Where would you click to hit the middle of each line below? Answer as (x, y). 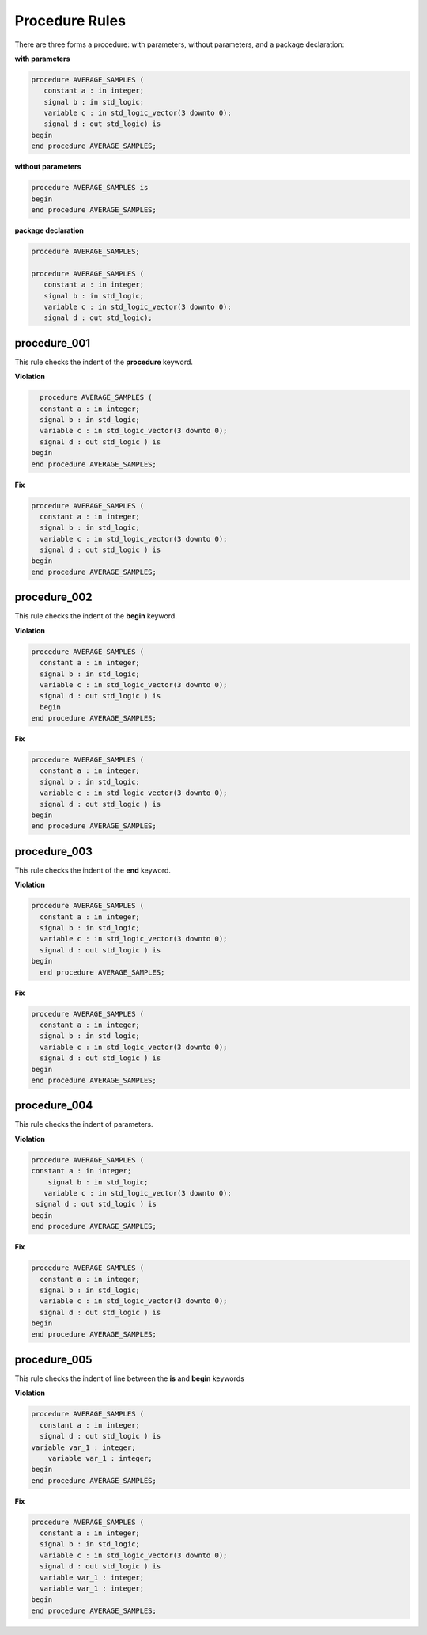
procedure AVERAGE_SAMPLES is (90, 188)
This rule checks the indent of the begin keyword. (96, 616)
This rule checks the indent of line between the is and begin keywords (129, 1378)
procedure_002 (53, 597)
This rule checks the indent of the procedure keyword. (104, 362)
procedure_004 (54, 1106)
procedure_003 (53, 851)
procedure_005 (53, 1359)
